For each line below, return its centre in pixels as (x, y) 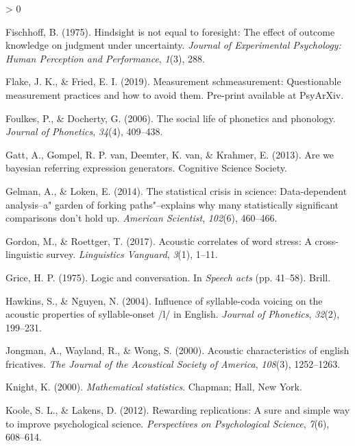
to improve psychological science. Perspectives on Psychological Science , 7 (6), (168, 423)
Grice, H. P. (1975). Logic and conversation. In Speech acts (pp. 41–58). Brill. (168, 277)
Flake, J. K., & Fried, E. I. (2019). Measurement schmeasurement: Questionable (173, 81)
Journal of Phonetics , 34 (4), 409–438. (84, 131)
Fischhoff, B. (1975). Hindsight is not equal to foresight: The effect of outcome (170, 31)
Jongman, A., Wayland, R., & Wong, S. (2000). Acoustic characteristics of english (177, 350)
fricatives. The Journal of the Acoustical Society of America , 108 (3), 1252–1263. (173, 363)
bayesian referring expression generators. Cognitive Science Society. (146, 168)
